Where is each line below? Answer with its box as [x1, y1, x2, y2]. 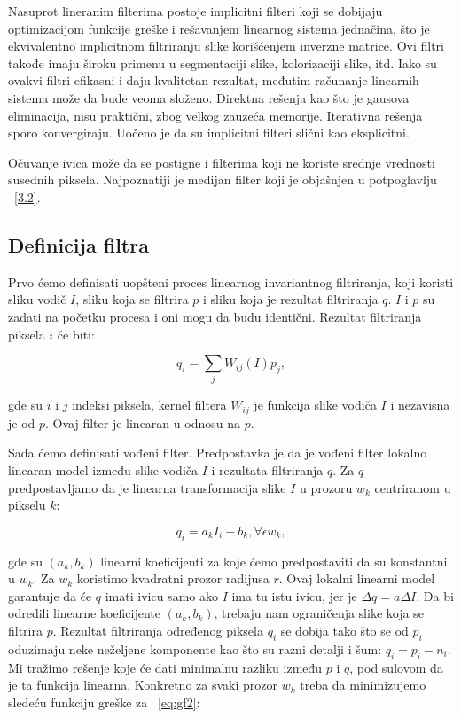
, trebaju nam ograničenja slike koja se [214, 604, 424, 622]
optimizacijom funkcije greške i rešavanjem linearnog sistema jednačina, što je [8, 19, 430, 37]
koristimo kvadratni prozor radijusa [76, 569, 270, 588]
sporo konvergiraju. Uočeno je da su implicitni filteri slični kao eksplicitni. [8, 123, 410, 142]
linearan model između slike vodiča [8, 461, 199, 480]
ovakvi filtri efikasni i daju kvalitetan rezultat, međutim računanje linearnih [8, 71, 419, 90]
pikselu [8, 496, 46, 514]
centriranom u [374, 478, 451, 496]
